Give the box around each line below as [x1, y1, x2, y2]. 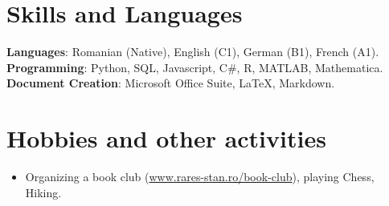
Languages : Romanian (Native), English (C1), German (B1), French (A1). [6, 43, 379, 60]
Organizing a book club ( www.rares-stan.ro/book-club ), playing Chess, [25, 168, 375, 185]
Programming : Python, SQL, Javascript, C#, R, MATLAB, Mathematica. [6, 59, 383, 75]
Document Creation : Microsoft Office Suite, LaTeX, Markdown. [6, 75, 335, 91]
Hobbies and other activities [6, 122, 326, 155]
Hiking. [25, 184, 62, 200]
